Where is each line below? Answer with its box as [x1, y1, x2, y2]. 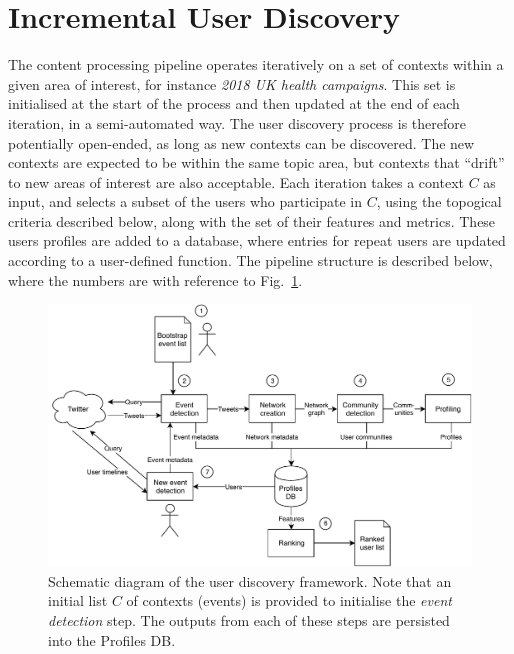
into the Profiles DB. [48, 629, 176, 650]
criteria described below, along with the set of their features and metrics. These [8, 210, 496, 231]
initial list [48, 590, 108, 611]
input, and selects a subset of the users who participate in [8, 191, 363, 212]
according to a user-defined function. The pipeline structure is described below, [8, 250, 493, 271]
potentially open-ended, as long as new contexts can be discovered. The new [8, 132, 475, 153]
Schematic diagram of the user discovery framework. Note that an [48, 570, 452, 591]
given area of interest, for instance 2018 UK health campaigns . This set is [8, 73, 456, 94]
